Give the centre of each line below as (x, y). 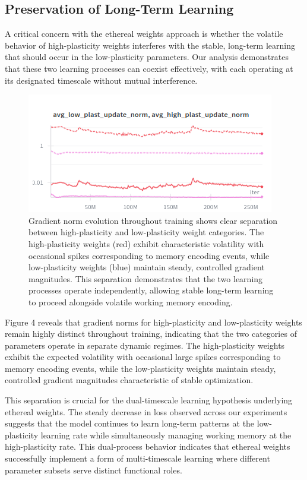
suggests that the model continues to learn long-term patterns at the (130, 423)
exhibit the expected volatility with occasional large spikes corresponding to (143, 357)
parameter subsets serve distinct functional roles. (94, 470)
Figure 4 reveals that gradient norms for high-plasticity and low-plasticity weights (153, 322)
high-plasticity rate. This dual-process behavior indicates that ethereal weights (148, 446)
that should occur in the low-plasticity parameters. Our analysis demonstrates (147, 57)
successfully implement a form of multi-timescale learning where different (137, 458)
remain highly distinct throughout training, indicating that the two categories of (151, 334)
